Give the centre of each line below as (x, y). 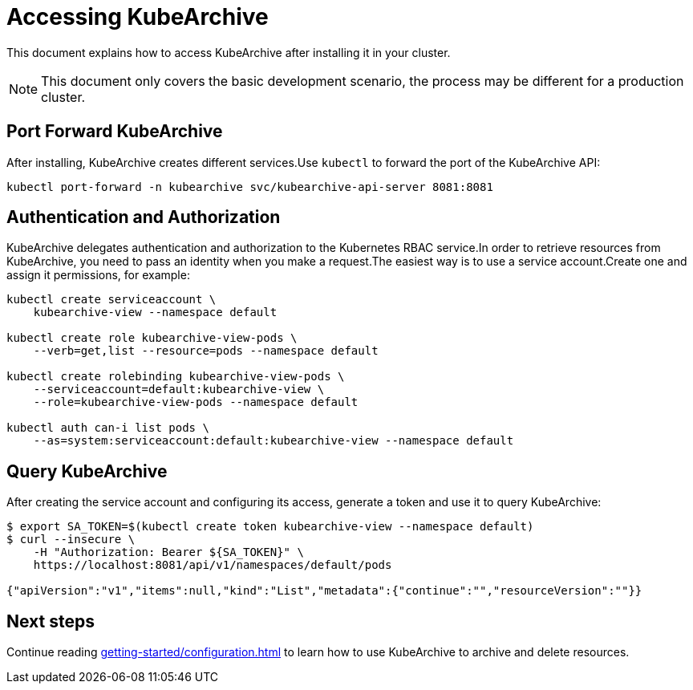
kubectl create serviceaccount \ (111, 300)
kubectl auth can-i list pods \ (108, 428)
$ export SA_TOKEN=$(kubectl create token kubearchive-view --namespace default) (270, 527)
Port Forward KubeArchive (115, 132)
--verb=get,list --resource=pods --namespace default (206, 351)
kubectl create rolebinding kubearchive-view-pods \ (176, 377)
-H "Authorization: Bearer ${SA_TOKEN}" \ (168, 552)
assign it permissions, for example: (98, 275)
